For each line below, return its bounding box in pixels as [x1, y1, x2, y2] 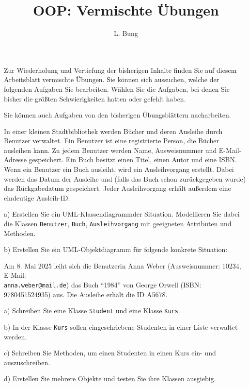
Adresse [4, 154, 27, 165]
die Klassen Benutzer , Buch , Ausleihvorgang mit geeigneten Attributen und [4, 219, 232, 229]
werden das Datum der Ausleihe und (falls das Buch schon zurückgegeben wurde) [4, 173, 246, 184]
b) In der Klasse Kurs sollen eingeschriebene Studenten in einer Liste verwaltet [4, 321, 238, 332]
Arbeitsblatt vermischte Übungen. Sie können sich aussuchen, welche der [4, 74, 219, 84]
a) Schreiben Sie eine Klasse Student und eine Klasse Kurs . [4, 305, 180, 316]
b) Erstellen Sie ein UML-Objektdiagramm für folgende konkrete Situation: [4, 244, 228, 254]
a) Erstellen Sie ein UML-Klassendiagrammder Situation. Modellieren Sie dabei [4, 209, 240, 219]
